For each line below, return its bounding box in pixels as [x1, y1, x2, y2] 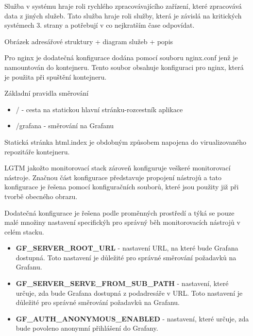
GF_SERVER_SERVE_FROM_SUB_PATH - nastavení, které [16, 278, 229, 288]
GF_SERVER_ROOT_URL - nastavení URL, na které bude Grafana [16, 243, 238, 253]
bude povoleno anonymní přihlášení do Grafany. [16, 323, 158, 333]
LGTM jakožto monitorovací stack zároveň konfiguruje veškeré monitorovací [4, 163, 231, 173]
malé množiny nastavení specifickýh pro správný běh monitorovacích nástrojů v [4, 217, 240, 227]
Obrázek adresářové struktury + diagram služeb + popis [4, 36, 173, 46]
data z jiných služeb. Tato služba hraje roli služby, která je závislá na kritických [4, 10, 242, 20]
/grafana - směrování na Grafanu [16, 120, 114, 131]
